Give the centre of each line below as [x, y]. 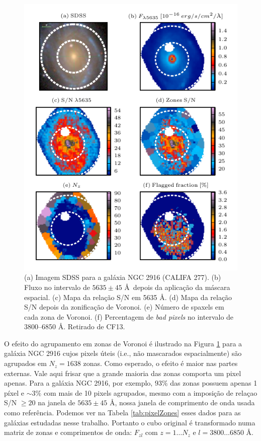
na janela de [57, 402]
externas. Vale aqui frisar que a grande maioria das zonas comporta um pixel [123, 373]
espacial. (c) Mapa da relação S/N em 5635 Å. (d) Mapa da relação [128, 297]
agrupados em [25, 363]
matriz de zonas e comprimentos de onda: [68, 432]
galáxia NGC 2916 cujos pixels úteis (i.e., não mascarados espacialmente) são [123, 353]
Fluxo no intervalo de [57, 287]
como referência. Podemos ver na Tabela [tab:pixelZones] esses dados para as [122, 413]
